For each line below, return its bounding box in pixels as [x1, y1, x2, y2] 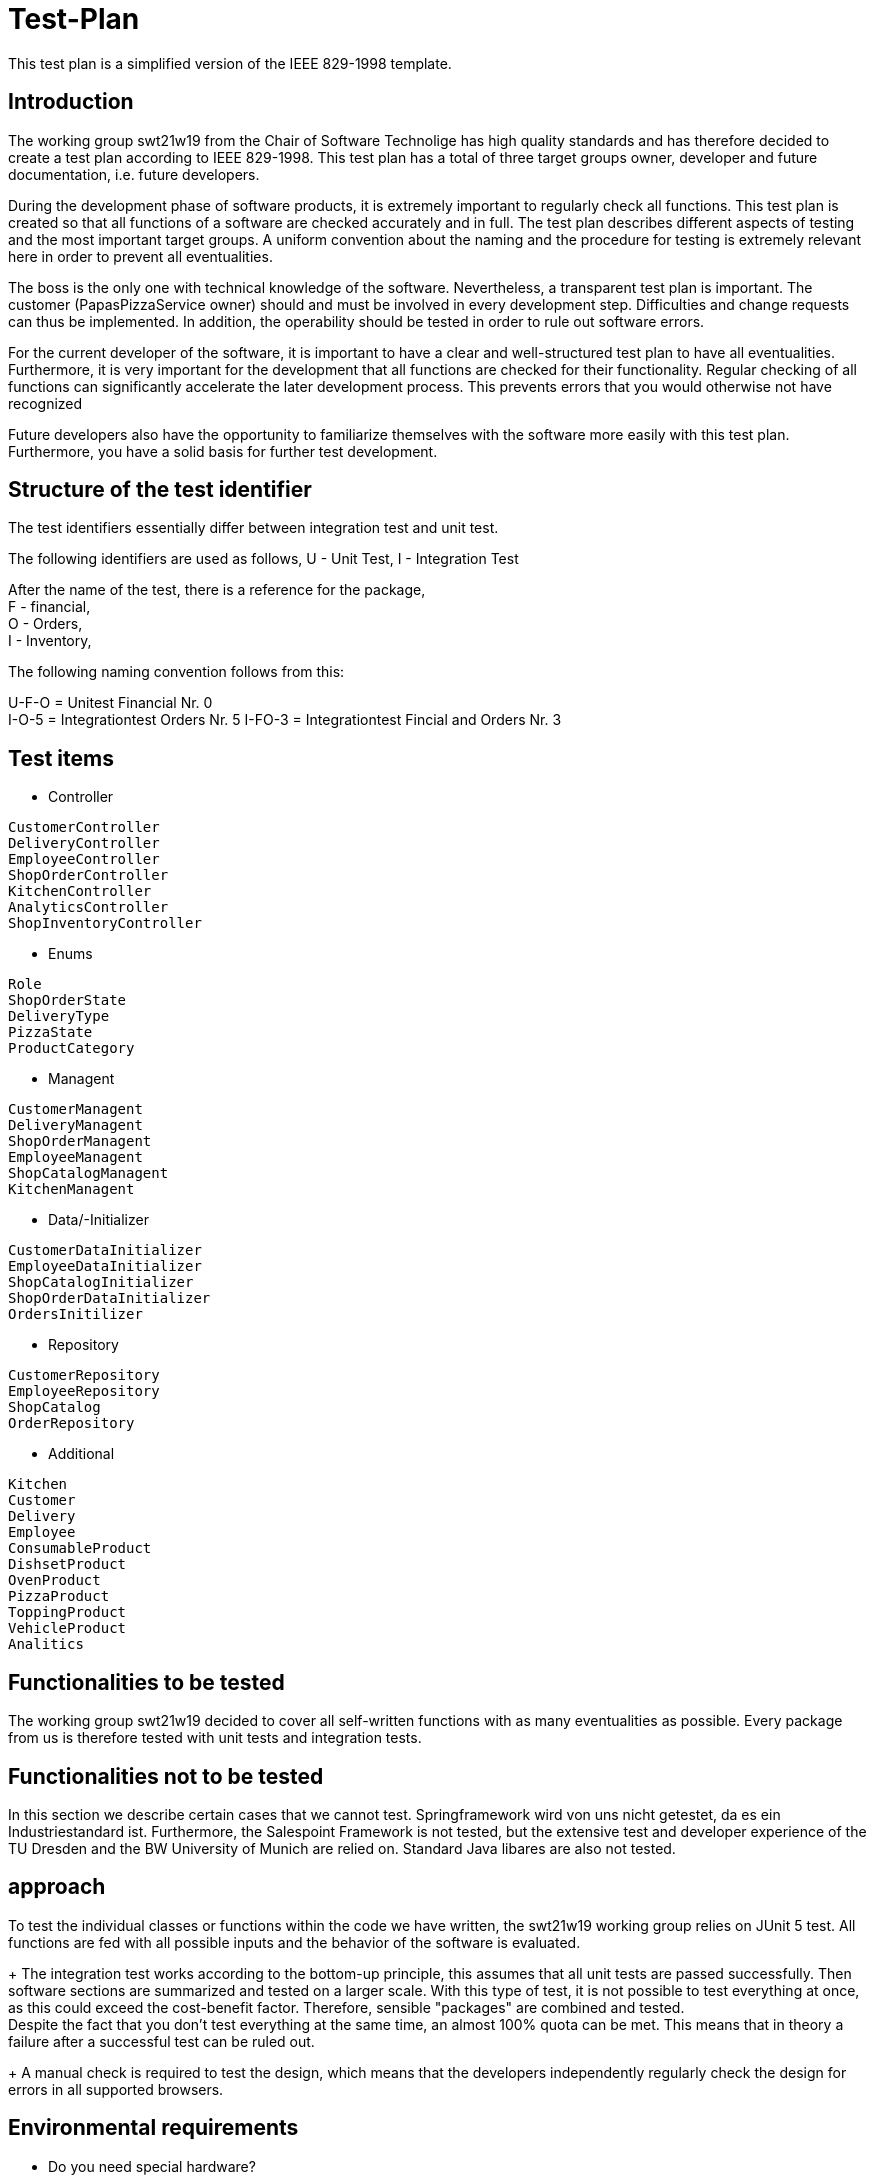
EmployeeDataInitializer [8, 1258, 202, 1275]
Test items [8, 745, 114, 771]
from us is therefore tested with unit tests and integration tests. [8, 1729, 422, 1747]
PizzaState [8, 1024, 93, 1041]
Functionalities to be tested [8, 1669, 285, 1695]
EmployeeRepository [8, 1383, 160, 1400]
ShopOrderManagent [8, 1133, 152, 1150]
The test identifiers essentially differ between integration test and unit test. [8, 519, 499, 537]
